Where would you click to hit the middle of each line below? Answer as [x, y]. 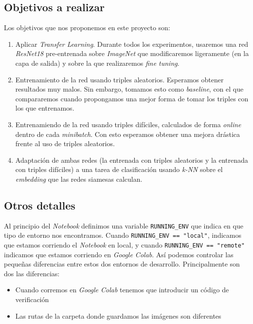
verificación [32, 299]
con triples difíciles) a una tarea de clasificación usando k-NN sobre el [119, 169]
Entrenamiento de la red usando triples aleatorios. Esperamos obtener [119, 79]
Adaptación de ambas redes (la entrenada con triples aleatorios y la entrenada [132, 160]
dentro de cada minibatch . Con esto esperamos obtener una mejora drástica [128, 134]
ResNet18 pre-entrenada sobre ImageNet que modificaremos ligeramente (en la [132, 53]
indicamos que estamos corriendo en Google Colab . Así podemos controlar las [119, 254]
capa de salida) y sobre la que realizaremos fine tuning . [97, 63]
